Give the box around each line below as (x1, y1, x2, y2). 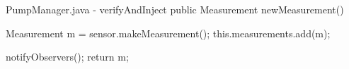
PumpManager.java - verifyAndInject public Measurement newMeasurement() (6, 2, 344, 16)
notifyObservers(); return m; (6, 49, 129, 64)
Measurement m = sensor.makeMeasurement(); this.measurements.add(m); (6, 25, 331, 40)
